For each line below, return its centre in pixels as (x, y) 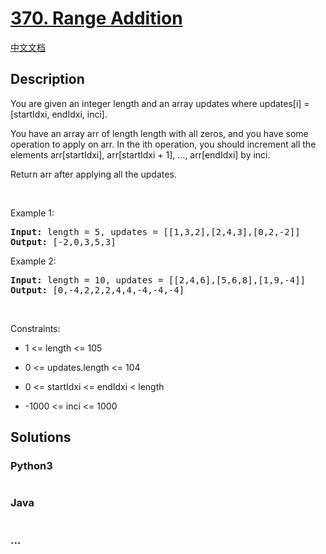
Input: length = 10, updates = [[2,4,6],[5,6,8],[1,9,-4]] (158, 280)
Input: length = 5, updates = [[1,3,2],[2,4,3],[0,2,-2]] (155, 231)
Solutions (41, 437)
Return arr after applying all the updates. (93, 174)
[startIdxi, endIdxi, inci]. (59, 114)
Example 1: (32, 213)
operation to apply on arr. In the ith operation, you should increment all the (163, 144)
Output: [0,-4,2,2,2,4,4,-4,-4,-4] (97, 290)
